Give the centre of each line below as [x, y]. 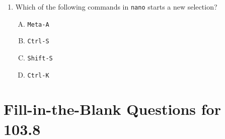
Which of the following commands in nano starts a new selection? [116, 7]
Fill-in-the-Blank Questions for [112, 109]
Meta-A [38, 24]
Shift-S [40, 58]
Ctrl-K [38, 75]
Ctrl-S [38, 42]
